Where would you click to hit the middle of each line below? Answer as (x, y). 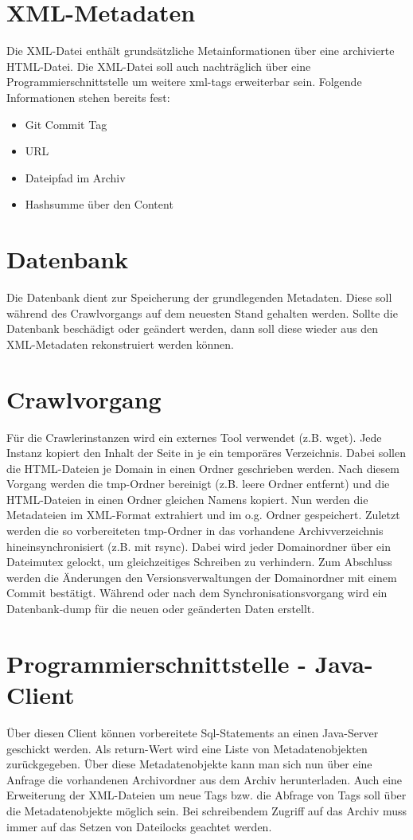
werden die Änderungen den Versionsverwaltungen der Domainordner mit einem (202, 577)
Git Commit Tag (66, 124)
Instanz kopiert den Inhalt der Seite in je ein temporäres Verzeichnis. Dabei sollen (206, 453)
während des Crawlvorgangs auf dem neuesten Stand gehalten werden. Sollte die (202, 313)
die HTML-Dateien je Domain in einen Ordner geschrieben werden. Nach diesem (203, 468)
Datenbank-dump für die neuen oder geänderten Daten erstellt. (161, 609)
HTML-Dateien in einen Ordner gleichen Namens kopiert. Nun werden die (187, 499)
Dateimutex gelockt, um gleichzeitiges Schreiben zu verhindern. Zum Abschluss (199, 562)
